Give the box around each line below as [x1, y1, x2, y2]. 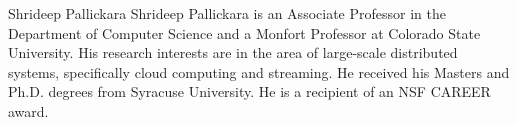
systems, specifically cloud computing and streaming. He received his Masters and [8, 61, 510, 82]
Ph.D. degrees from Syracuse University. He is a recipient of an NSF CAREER [8, 81, 491, 102]
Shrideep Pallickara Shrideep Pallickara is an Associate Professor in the [8, 3, 446, 23]
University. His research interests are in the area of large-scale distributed [8, 42, 458, 63]
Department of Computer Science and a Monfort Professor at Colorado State [8, 22, 481, 43]
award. [8, 100, 49, 121]
